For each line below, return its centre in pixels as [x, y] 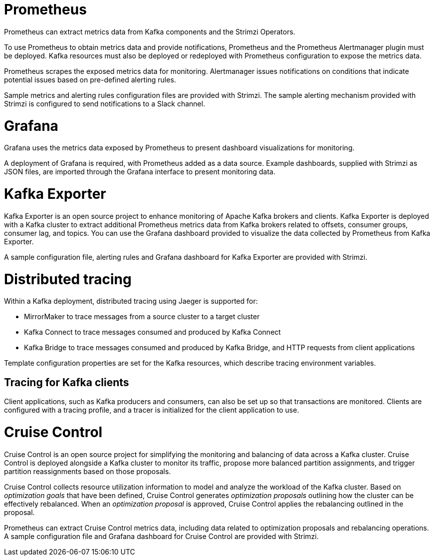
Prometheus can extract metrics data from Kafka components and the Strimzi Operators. [150, 31]
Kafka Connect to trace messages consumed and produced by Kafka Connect [152, 332]
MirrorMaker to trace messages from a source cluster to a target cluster [142, 317]
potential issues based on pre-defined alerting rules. [90, 79]
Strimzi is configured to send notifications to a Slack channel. [105, 103]
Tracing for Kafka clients [67, 382]
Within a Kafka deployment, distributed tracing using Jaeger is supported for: [131, 301]
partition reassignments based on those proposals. [88, 471]
